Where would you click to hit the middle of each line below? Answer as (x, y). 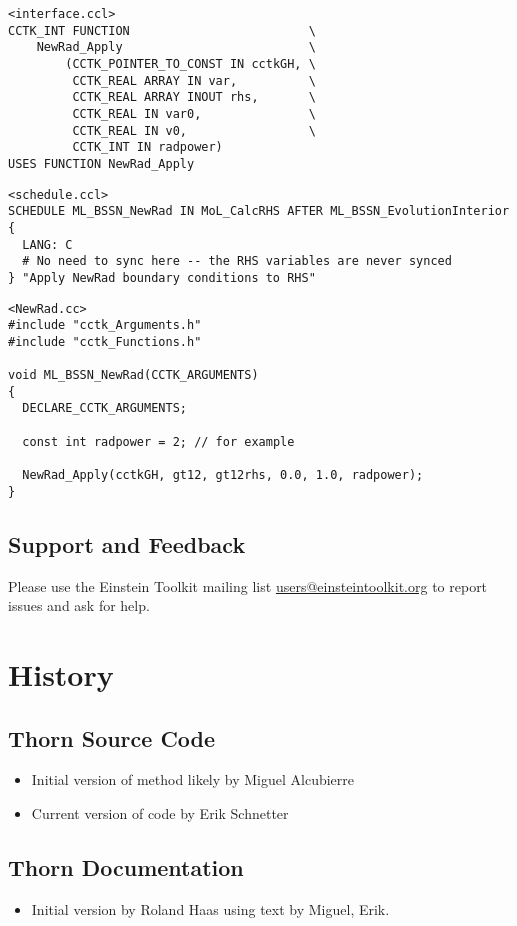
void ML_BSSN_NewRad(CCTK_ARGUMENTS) (133, 375)
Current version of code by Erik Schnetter (160, 812)
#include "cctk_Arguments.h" (105, 325)
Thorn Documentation (126, 866)
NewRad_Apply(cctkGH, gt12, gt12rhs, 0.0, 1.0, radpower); (223, 475)
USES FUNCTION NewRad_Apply (101, 163)
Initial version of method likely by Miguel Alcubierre (193, 779)
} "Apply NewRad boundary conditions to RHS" (162, 277)
